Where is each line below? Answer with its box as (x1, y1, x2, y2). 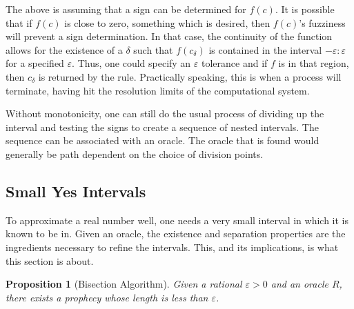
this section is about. (6, 253, 94, 268)
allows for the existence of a (6, 42, 123, 57)
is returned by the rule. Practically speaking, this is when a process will (38, 69, 342, 83)
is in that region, (278, 56, 349, 70)
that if (6, 15, 32, 30)
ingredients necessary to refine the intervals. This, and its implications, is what (6, 239, 339, 254)
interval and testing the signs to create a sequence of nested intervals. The (6, 119, 319, 134)
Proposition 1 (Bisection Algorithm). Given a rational (6, 277, 242, 291)
